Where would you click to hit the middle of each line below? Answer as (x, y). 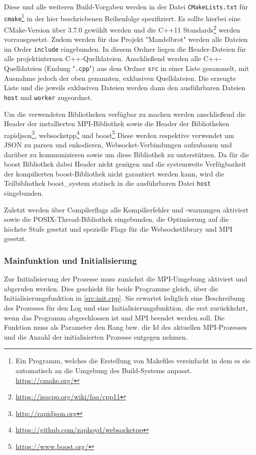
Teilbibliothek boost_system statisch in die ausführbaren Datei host (108, 183)
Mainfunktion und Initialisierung (70, 260)
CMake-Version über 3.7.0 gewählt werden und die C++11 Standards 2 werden (122, 29)
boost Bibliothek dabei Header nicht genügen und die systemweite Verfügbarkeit (125, 164)
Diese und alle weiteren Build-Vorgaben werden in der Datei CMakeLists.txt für (126, 6)
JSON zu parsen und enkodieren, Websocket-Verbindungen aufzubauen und (118, 144)
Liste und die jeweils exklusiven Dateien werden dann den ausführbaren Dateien (125, 87)
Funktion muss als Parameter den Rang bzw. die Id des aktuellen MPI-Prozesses (126, 327)
